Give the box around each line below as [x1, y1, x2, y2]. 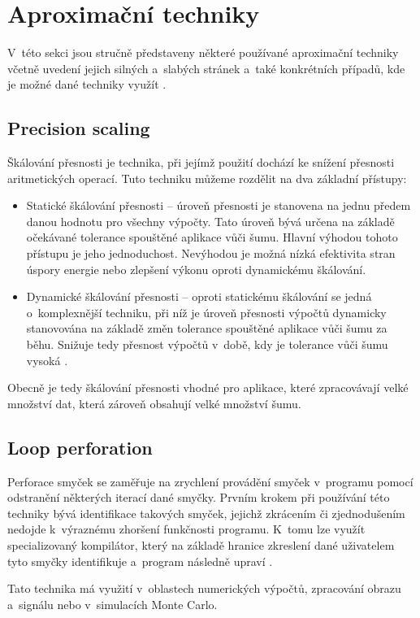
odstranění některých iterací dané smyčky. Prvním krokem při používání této [7, 489, 390, 506]
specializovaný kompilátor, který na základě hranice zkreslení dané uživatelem [7, 537, 395, 553]
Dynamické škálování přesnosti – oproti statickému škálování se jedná [26, 288, 372, 305]
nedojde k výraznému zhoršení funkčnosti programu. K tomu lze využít [7, 520, 366, 537]
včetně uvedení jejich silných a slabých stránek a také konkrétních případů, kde [7, 59, 405, 76]
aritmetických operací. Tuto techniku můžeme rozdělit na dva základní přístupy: [7, 169, 407, 186]
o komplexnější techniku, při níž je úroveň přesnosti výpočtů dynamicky [26, 303, 387, 320]
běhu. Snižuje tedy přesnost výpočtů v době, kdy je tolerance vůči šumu [26, 336, 388, 353]
